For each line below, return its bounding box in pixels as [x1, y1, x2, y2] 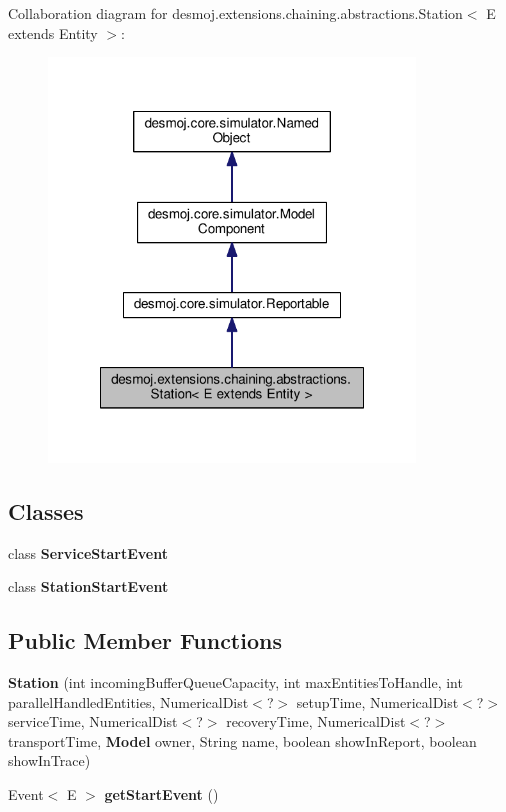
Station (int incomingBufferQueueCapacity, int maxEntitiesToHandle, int [8, 672, 463, 693]
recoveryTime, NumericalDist [226, 711, 406, 732]
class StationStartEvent [8, 576, 169, 597]
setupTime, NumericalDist [296, 691, 459, 712]
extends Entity [8, 22, 98, 43]
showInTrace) [8, 750, 91, 771]
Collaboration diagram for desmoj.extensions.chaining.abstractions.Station [8, 3, 463, 23]
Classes [8, 495, 84, 526]
